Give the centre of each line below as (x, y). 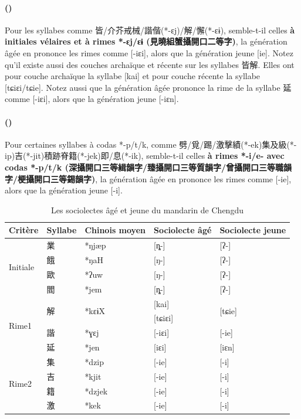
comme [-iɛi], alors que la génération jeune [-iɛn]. (92, 99)
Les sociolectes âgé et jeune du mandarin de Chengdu (147, 209)
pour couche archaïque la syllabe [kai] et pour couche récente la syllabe (133, 76)
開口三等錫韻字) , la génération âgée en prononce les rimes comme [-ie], (163, 178)
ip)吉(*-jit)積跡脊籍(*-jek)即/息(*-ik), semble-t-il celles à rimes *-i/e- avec (145, 156)
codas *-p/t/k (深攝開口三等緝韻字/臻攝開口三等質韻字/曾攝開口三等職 (144, 167)
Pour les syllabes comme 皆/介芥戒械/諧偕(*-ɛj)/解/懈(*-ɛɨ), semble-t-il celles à (150, 30)
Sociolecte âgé (183, 230)
